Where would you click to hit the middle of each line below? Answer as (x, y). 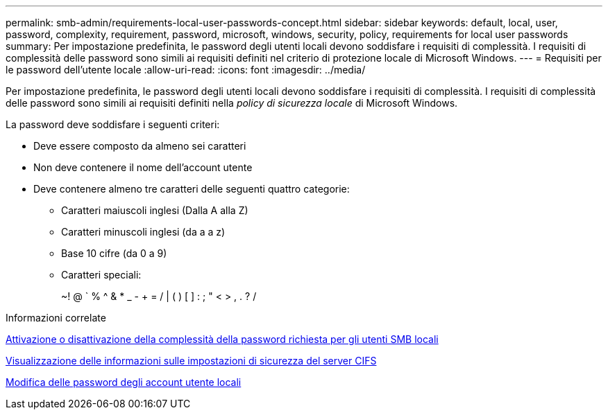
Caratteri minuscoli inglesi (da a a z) (143, 232)
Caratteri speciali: (101, 275)
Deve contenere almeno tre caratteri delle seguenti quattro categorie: (192, 189)
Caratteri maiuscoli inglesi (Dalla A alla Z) (155, 210)
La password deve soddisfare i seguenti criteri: (113, 124)
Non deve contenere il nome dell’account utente (143, 167)
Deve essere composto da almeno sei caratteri (140, 146)
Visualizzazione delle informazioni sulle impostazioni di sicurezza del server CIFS (191, 361)
